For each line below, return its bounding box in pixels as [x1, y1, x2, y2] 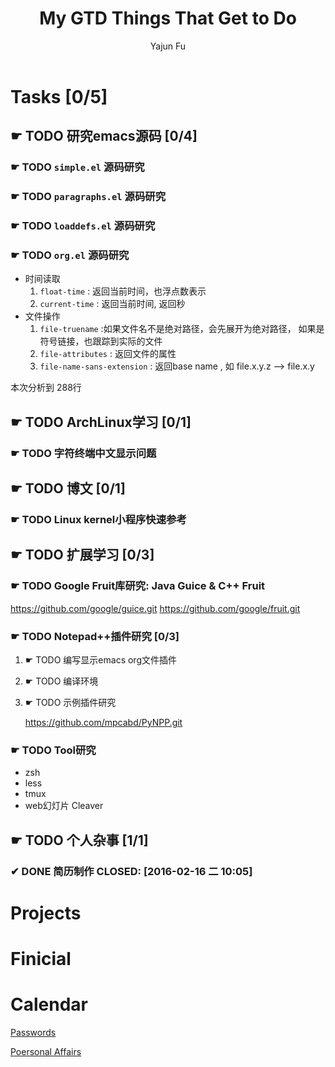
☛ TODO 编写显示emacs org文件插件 [24, 654, 177, 666]
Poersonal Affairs [10, 1045, 82, 1057]
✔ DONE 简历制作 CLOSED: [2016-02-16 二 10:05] [10, 864, 253, 878]
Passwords [10, 1026, 57, 1038]
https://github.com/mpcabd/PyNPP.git [24, 717, 183, 728]
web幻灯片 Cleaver [24, 800, 104, 812]
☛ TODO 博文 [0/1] [10, 480, 126, 497]
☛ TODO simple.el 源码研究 [10, 160, 145, 174]
